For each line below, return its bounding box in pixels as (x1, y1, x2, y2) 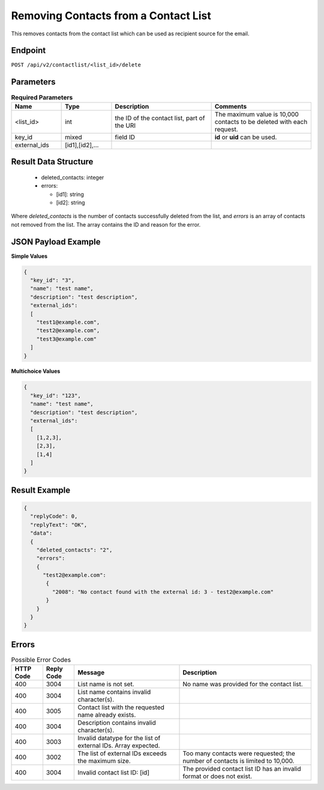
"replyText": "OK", (30, 521, 88, 528)
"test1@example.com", (36, 318, 100, 325)
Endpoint (11, 46, 46, 56)
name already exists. (77, 711, 136, 719)
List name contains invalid (77, 688, 151, 696)
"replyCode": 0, (30, 513, 78, 520)
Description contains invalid (77, 719, 156, 727)
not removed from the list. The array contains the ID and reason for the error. (11, 221, 201, 228)
